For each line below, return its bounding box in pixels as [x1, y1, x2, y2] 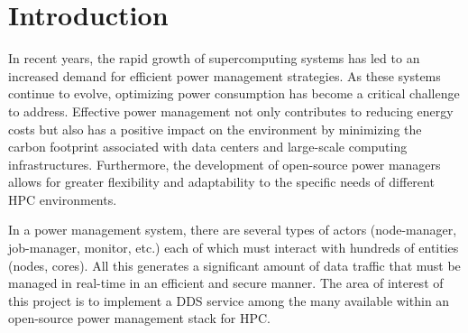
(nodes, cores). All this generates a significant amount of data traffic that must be [8, 255, 461, 274]
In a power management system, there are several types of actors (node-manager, [8, 220, 457, 239]
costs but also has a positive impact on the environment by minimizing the [8, 119, 422, 138]
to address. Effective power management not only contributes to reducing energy [8, 101, 454, 120]
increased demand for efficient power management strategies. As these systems [8, 66, 441, 85]
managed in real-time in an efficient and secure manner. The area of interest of [8, 273, 444, 292]
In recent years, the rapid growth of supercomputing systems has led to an [8, 49, 420, 68]
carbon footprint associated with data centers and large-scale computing [8, 137, 408, 156]
